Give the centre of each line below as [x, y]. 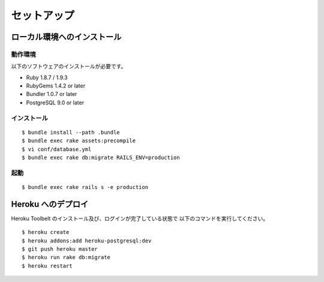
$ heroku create [46, 232]
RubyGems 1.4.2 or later [56, 86]
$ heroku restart [47, 266]
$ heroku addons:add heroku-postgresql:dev [87, 241]
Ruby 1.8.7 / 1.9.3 [47, 77]
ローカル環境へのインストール [66, 37]
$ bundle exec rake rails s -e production [85, 187]
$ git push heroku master [60, 249]
